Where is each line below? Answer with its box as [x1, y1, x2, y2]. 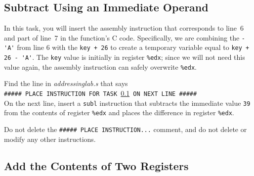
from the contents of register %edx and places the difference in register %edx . [4, 107, 234, 118]
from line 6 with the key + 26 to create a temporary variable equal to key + [17, 42, 250, 52]
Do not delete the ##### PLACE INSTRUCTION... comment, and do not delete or [4, 124, 247, 134]
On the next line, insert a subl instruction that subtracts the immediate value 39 [4, 97, 251, 108]
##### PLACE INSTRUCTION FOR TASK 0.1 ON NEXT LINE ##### [4, 88, 197, 98]
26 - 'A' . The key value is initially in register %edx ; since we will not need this [4, 52, 245, 62]
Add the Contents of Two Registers [4, 158, 189, 173]
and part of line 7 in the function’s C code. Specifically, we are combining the [4, 32, 240, 43]
